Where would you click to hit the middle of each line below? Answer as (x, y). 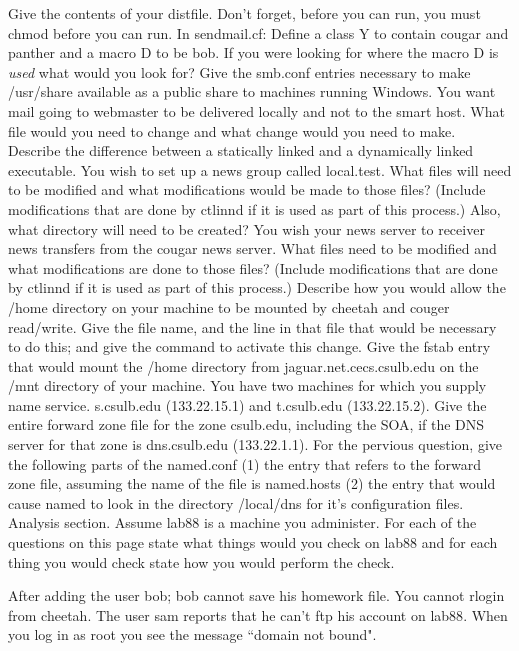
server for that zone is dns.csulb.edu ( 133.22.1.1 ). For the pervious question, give (255, 444)
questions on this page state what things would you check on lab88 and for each (253, 542)
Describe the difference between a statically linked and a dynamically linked (241, 150)
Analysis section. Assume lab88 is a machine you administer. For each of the (242, 522)
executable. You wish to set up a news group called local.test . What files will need (260, 169)
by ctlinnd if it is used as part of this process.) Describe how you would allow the (257, 287)
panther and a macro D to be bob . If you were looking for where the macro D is (253, 52)
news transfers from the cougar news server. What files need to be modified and (252, 248)
